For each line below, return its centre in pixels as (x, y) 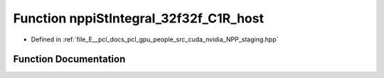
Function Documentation (69, 59)
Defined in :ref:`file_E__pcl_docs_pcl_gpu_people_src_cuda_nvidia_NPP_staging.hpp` (155, 39)
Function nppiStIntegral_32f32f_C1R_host (139, 18)
